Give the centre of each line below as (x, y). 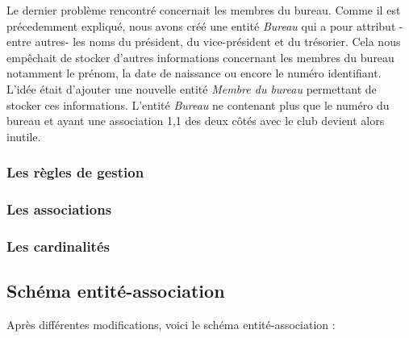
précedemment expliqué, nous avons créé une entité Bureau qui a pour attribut (201, 25)
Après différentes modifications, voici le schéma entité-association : (171, 325)
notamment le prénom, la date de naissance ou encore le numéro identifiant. (194, 73)
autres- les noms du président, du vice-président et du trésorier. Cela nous (218, 42)
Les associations (59, 209)
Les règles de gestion (75, 172)
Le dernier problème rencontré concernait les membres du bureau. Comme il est (204, 10)
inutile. (24, 136)
